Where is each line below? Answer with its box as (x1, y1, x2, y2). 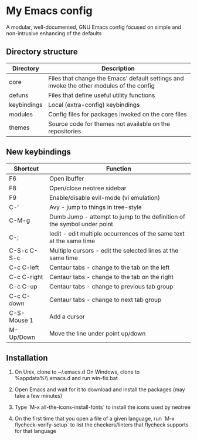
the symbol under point (49, 220, 113, 228)
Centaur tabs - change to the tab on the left (49, 263, 170, 271)
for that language (14, 428, 57, 435)
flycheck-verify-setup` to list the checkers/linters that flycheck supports (14, 421, 189, 428)
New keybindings (6, 147, 72, 157)
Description (101, 64, 135, 72)
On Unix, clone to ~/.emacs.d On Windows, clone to (14, 368, 140, 375)
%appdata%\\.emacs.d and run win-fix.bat (14, 375, 118, 382)
